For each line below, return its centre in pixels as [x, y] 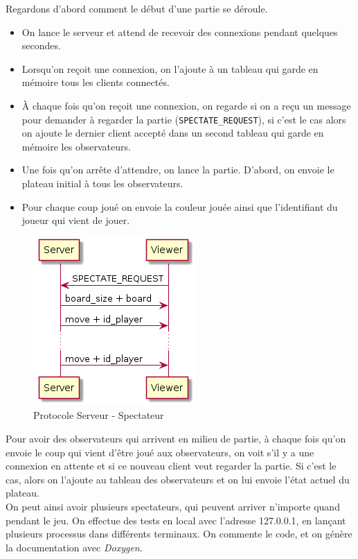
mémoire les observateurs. [76, 146]
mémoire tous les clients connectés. [96, 82]
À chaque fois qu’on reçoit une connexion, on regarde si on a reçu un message [186, 105]
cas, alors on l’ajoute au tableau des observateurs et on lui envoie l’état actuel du [178, 479]
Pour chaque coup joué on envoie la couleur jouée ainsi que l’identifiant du [180, 206]
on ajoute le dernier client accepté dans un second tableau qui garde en [173, 133]
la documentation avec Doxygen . [74, 547]
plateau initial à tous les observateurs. [102, 183]
